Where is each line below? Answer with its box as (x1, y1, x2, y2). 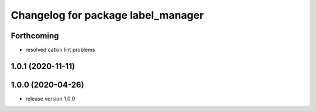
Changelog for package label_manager (11, 9, 204, 22)
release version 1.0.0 (25, 95, 75, 102)
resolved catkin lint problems (25, 46, 95, 53)
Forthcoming (11, 31, 59, 41)
